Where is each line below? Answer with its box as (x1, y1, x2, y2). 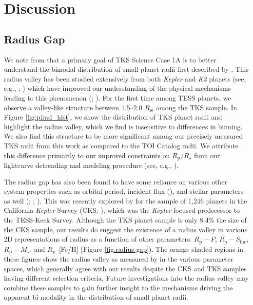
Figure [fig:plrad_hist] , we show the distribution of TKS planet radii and (4, 112, 222, 122)
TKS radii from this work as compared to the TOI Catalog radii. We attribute (4, 140, 239, 150)
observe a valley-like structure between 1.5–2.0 (4, 102, 142, 112)
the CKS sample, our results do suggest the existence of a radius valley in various (4, 224, 247, 234)
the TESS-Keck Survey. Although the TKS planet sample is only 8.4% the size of (4, 214, 247, 224)
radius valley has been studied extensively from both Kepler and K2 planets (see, (4, 73, 246, 83)
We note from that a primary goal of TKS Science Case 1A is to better (4, 54, 216, 64)
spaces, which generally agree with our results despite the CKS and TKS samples (4, 263, 247, 273)
